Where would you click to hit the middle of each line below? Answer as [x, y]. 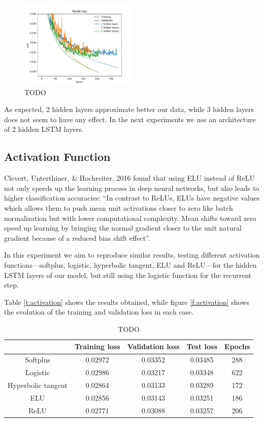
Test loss [202, 346]
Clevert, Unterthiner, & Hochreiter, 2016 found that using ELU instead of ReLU [129, 178]
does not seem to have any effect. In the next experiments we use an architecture [130, 119]
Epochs [237, 346]
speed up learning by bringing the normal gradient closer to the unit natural [123, 228]
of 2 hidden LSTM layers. [44, 129]
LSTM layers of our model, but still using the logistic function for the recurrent [128, 275]
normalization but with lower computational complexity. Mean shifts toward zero [130, 218]
